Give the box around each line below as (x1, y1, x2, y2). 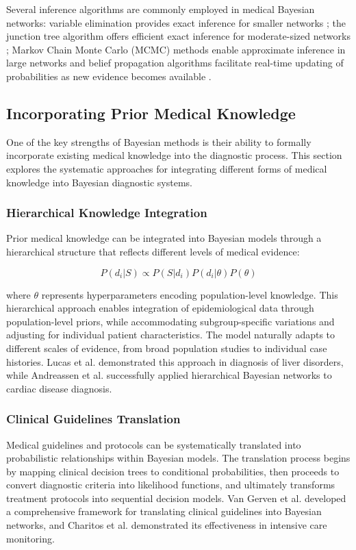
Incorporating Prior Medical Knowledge (6, 102, 296, 123)
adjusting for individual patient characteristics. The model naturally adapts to (6, 327, 335, 342)
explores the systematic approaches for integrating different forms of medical (6, 161, 327, 175)
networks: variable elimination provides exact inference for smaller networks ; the (6, 15, 346, 29)
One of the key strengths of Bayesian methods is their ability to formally (6, 134, 311, 149)
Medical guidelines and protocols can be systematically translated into (6, 437, 301, 451)
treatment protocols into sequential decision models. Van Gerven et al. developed (6, 490, 346, 505)
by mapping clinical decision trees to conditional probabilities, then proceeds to (6, 464, 340, 478)
